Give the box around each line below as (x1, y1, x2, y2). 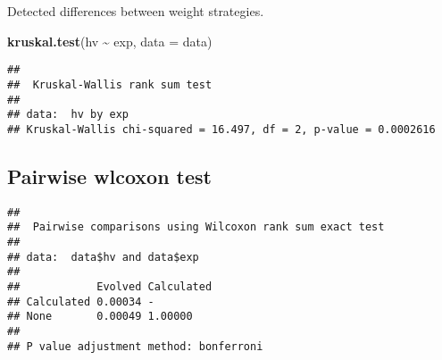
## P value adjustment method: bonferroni (7, 339, 263, 353)
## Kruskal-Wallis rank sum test (7, 78, 213, 91)
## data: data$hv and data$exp (7, 250, 199, 264)
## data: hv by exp (7, 108, 129, 121)
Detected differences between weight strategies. (7, 2, 264, 20)
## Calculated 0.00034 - (7, 295, 154, 308)
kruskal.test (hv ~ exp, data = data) (7, 31, 213, 50)
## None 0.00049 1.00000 (7, 310, 193, 323)
